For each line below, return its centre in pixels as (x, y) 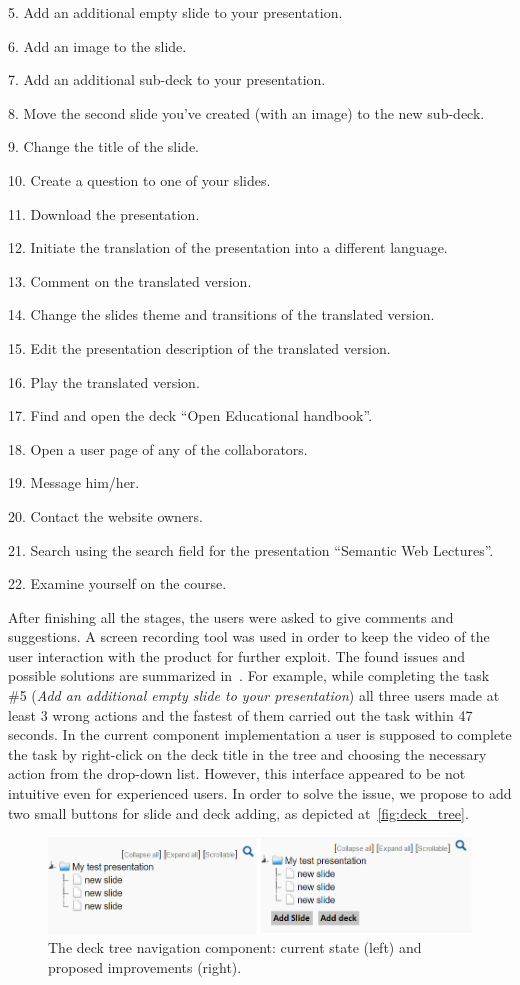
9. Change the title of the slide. (104, 146)
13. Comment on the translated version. (130, 280)
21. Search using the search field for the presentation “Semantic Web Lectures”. (251, 549)
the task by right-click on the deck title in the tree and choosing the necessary (247, 753)
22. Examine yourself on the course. (117, 583)
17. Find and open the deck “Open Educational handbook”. (190, 415)
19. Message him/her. (74, 482)
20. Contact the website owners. (105, 515)
